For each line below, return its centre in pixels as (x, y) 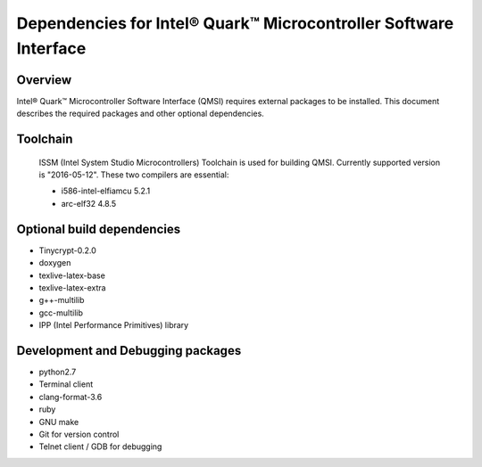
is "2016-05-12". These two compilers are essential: (134, 175)
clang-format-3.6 (71, 397)
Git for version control (79, 434)
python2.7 (58, 372)
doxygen (55, 263)
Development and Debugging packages (129, 351)
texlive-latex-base (72, 275)
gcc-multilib (61, 313)
